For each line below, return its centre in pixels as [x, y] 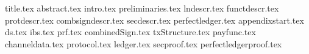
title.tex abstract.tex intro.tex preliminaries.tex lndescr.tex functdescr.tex [142, 8]
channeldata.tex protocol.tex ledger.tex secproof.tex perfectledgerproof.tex [144, 43]
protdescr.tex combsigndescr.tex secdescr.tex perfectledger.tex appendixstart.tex [154, 20]
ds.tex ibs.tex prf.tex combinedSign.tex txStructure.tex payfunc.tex [130, 32]
